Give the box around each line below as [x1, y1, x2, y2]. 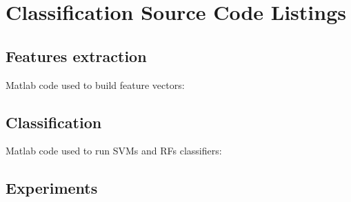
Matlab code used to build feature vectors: [6, 77, 185, 92]
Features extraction [6, 45, 147, 66]
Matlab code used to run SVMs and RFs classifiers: [6, 143, 222, 158]
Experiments [6, 177, 98, 199]
